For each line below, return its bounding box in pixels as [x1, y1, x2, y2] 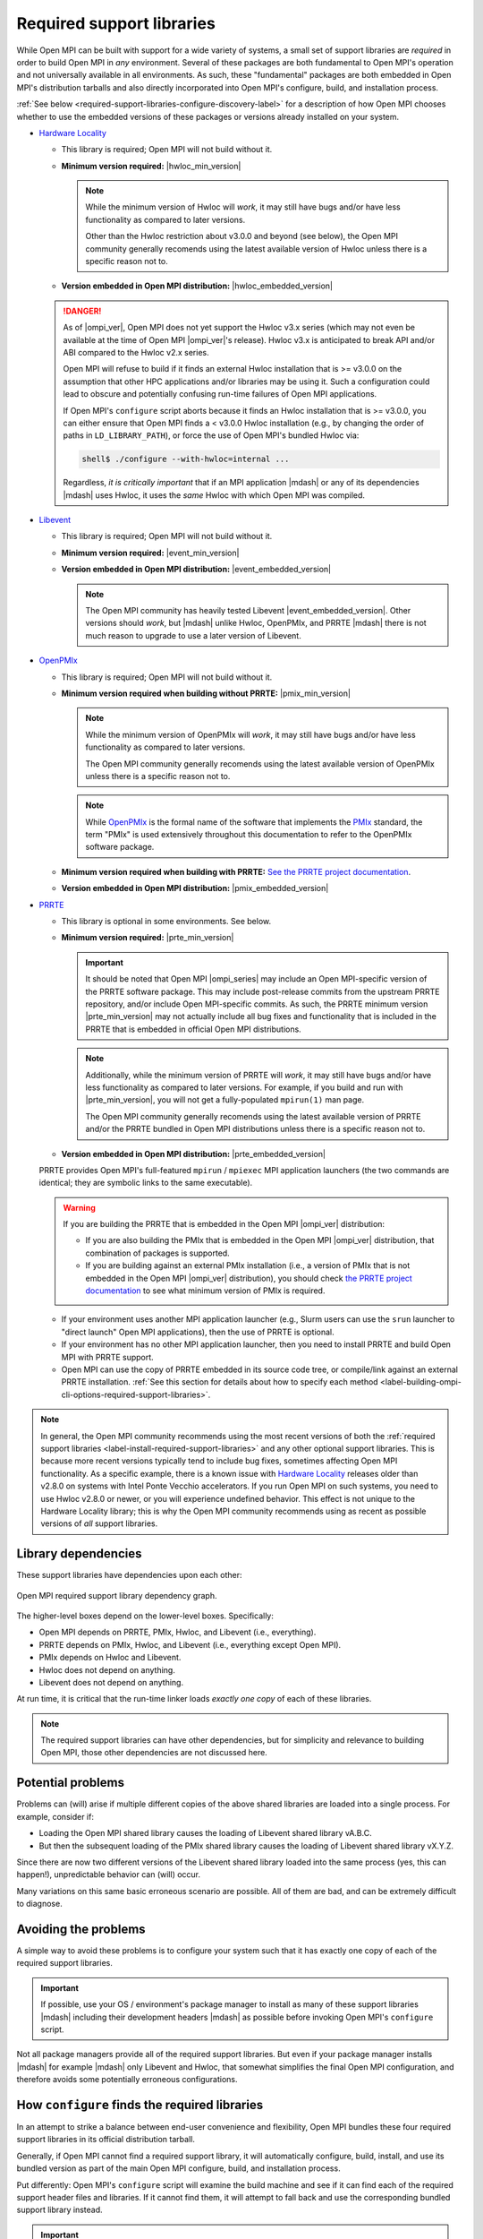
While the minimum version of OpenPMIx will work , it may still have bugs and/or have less [85, 729, 416, 740]
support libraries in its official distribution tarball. [16, 2134, 196, 2145]
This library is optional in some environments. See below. [61, 916, 272, 927]
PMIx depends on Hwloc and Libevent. [38, 1652, 182, 1663]
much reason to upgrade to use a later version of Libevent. [85, 630, 301, 640]
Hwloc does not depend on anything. [38, 1664, 176, 1675]
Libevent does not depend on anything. [38, 1677, 183, 1687]
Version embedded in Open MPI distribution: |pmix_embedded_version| [61, 883, 329, 894]
